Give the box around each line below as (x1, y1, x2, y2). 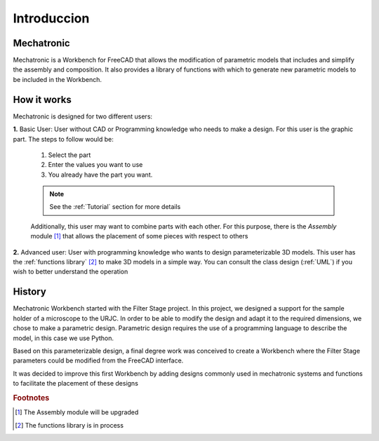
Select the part (48, 151, 91, 159)
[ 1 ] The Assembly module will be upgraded (15, 408, 139, 416)
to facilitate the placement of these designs (13, 379, 138, 388)
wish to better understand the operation (13, 267, 128, 276)
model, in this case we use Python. (13, 334, 114, 342)
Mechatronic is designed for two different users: (13, 112, 153, 121)
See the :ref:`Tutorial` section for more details (49, 203, 181, 211)
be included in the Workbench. (13, 75, 102, 83)
